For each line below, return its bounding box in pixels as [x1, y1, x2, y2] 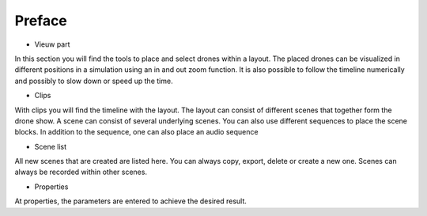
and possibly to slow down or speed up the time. [14, 76, 173, 85]
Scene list [34, 142, 67, 151]
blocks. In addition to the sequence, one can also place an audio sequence [14, 127, 259, 137]
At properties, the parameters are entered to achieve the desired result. [14, 196, 247, 206]
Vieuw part [34, 40, 70, 49]
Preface [14, 12, 67, 29]
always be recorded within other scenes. [14, 167, 148, 177]
